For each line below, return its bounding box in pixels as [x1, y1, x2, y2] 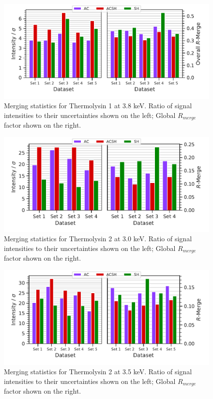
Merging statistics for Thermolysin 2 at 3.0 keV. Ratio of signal [4, 233, 192, 244]
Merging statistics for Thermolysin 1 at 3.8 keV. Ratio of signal [4, 100, 192, 111]
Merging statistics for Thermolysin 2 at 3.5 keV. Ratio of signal [4, 366, 192, 377]
